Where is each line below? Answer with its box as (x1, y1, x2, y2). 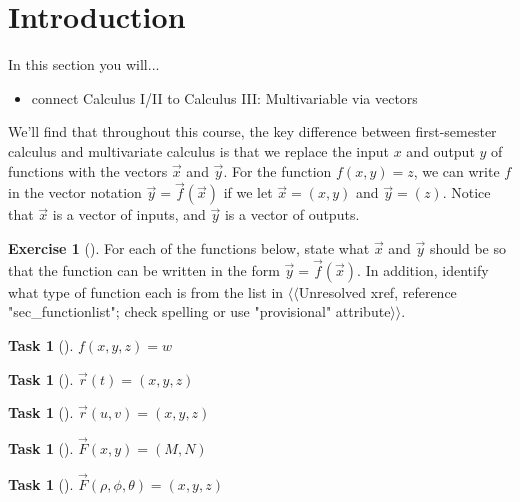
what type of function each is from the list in (8, 281, 284, 302)
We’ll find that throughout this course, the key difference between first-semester (8, 121, 497, 142)
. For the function (223, 160, 332, 181)
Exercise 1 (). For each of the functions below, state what (8, 237, 370, 258)
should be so (430, 237, 506, 258)
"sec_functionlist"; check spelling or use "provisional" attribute (8, 301, 391, 322)
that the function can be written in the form (8, 259, 280, 280)
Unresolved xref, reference (298, 281, 457, 302)
